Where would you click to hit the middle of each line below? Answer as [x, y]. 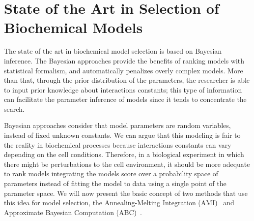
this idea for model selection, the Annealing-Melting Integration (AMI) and [119, 203]
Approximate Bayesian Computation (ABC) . [73, 212]
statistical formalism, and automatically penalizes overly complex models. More [124, 70]
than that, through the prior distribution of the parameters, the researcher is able [127, 80]
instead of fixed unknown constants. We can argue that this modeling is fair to [122, 135]
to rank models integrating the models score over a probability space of [111, 174]
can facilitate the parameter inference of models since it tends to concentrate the [125, 99]
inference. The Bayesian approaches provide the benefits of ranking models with [124, 60]
